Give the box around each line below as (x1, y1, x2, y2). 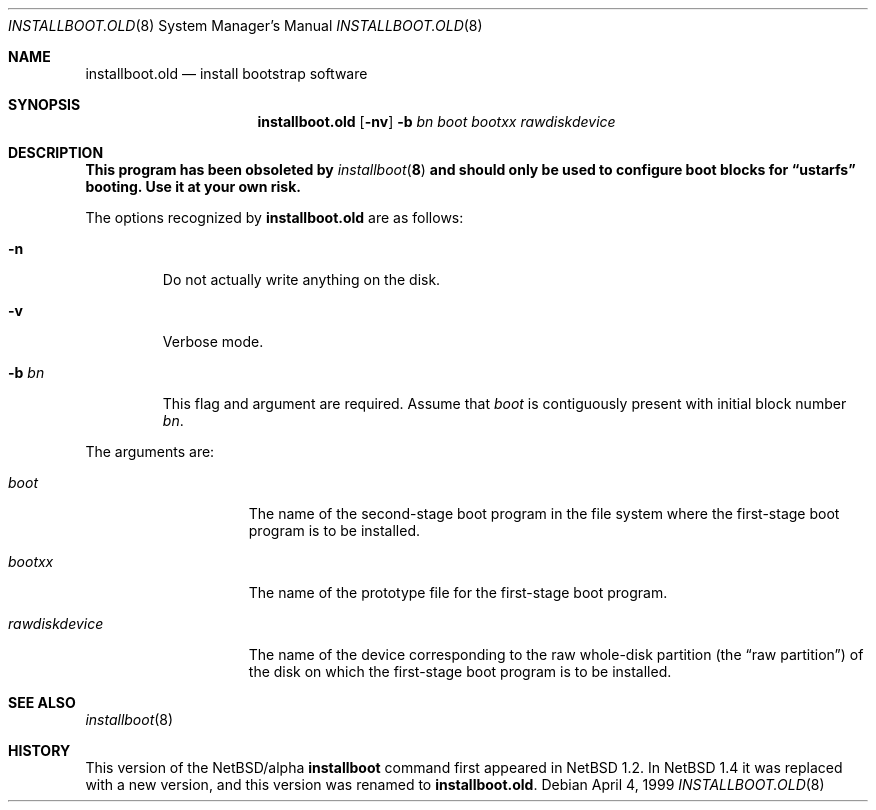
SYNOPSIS (8, 96, 81, 113)
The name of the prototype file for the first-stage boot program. (248, 584, 668, 601)
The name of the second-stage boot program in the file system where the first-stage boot (248, 505, 840, 522)
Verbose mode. (162, 333, 264, 350)
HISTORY (8, 742, 71, 759)
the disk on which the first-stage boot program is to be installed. (248, 663, 672, 680)
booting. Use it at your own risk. (85, 178, 301, 195)
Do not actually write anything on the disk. (162, 271, 441, 288)
